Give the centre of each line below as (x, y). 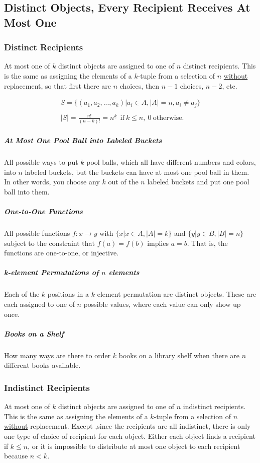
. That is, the (207, 243)
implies (158, 243)
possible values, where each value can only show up (162, 304)
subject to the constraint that (50, 243)
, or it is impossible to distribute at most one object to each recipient (134, 446)
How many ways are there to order (57, 355)
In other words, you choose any (52, 182)
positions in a (68, 294)
